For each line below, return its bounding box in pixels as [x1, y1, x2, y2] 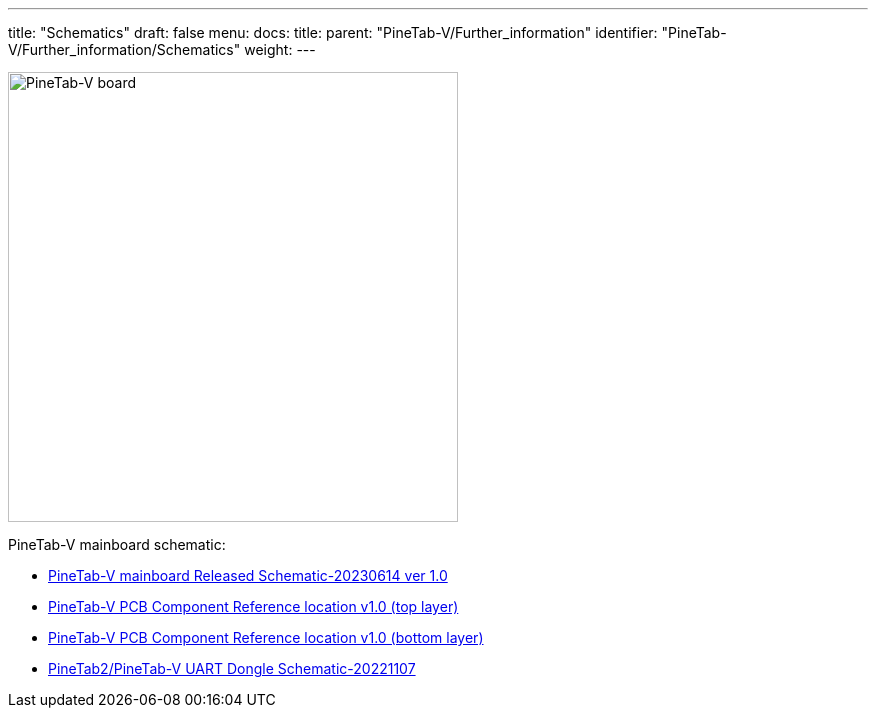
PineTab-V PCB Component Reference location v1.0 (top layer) [48, 598, 459, 615]
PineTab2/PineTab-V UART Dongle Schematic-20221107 [48, 660, 416, 677]
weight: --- [244, 41, 316, 58]
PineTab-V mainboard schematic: [8, 536, 226, 553]
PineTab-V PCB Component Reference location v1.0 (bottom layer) [48, 629, 484, 646]
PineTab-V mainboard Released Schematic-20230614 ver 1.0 [48, 567, 448, 584]
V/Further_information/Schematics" [8, 41, 241, 58]
